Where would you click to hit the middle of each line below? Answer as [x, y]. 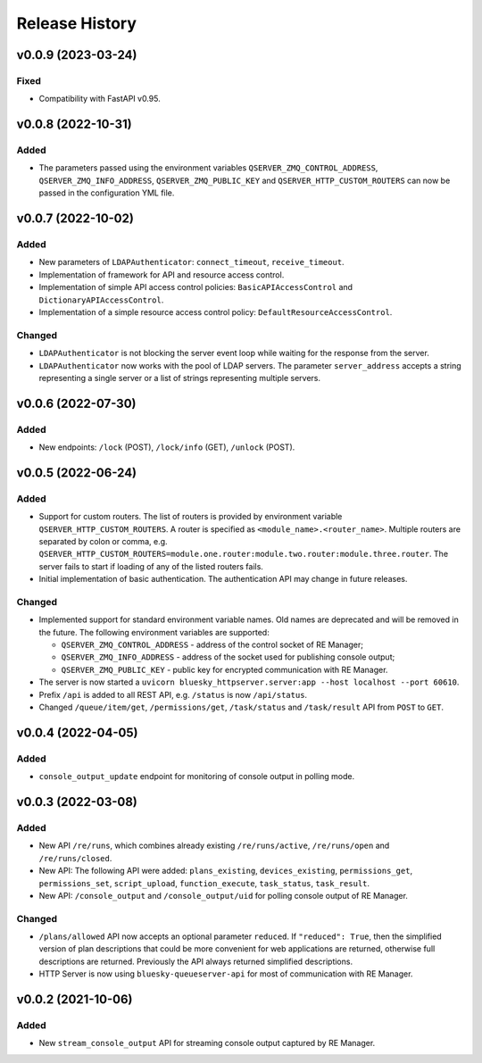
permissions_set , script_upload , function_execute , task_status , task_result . [204, 883]
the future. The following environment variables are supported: [154, 632]
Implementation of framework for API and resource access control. [162, 274]
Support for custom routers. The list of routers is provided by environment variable [191, 517]
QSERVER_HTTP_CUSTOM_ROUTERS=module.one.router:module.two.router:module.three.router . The [244, 554]
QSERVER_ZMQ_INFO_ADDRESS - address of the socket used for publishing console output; [228, 657]
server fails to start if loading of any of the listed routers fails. [151, 566]
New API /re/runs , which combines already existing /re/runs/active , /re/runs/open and [214, 846]
